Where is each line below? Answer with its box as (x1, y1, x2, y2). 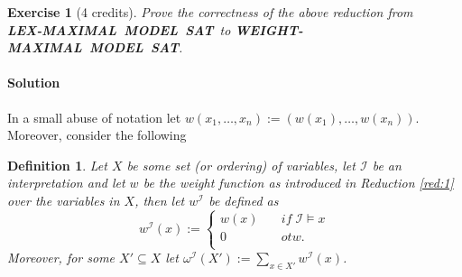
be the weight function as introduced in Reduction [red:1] (143, 173, 454, 192)
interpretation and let (7, 173, 125, 192)
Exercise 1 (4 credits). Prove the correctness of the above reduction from (7, 3, 413, 21)
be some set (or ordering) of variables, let (126, 155, 356, 174)
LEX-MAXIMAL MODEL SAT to (7, 20, 231, 39)
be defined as (208, 190, 279, 209)
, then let (134, 190, 185, 209)
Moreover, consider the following (7, 125, 187, 144)
